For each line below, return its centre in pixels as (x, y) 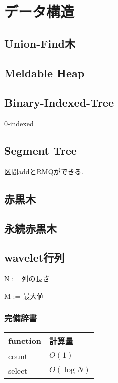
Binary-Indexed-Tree (59, 102)
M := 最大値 (24, 295)
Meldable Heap (44, 73)
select (18, 370)
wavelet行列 (34, 258)
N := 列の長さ (27, 279)
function (25, 341)
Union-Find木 (40, 43)
